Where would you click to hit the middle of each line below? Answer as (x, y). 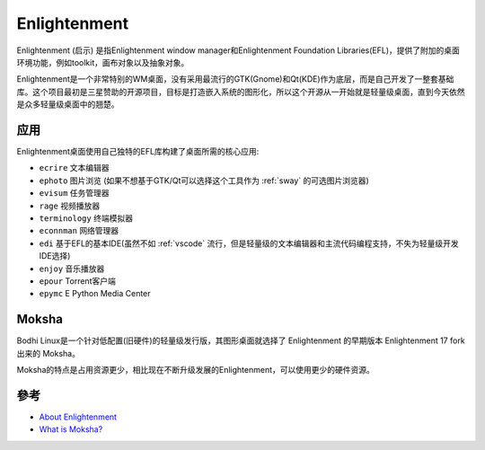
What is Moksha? (71, 429)
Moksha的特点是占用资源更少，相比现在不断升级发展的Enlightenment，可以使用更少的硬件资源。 (195, 370)
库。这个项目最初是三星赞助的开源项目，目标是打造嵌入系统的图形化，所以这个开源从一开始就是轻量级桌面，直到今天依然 (241, 92)
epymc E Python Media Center (95, 294)
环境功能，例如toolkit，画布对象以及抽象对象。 (103, 62)
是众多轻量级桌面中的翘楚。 (68, 104)
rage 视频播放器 (70, 206)
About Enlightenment (78, 417)
